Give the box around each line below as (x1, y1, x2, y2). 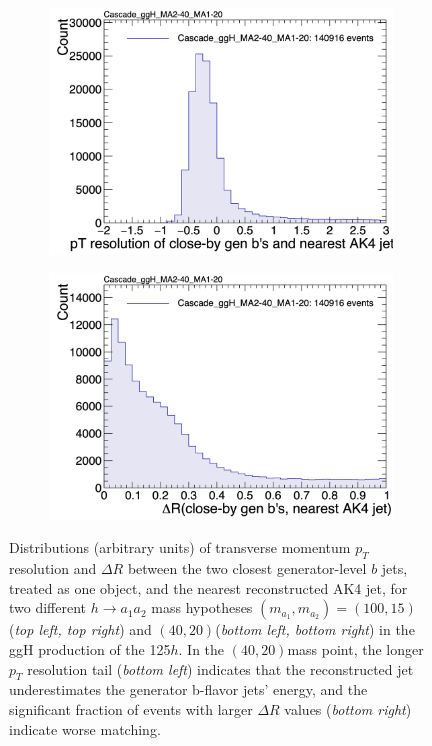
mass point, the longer (287, 638, 424, 659)
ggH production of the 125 (9, 638, 171, 659)
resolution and (9, 558, 97, 579)
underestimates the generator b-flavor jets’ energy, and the (9, 679, 368, 700)
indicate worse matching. (9, 718, 161, 739)
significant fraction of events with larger (9, 698, 253, 719)
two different (9, 597, 87, 618)
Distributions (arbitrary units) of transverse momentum (9, 537, 351, 558)
